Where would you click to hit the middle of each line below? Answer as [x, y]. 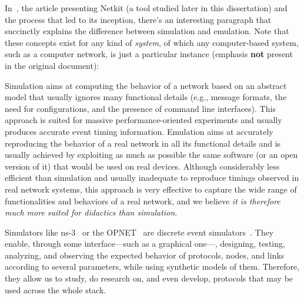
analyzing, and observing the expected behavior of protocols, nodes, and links [145, 255]
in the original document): [52, 65]
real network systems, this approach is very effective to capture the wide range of [151, 189]
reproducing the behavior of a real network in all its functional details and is [143, 143]
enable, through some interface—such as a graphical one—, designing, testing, [145, 244]
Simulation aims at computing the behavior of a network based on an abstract [146, 85]
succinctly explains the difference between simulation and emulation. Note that [147, 31]
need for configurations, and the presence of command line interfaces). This [140, 108]
